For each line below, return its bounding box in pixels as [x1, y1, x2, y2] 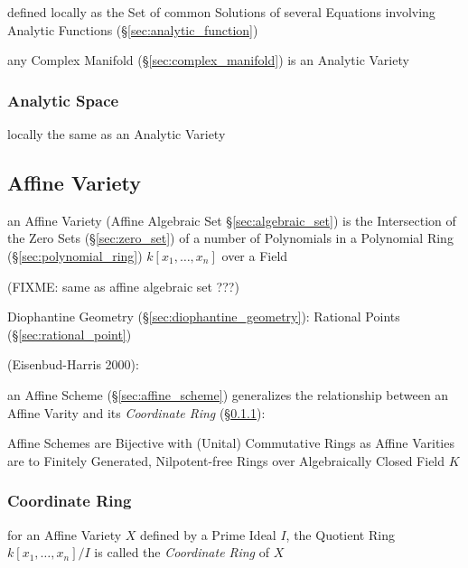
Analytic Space [7, 88, 119, 111]
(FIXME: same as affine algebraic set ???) [7, 276, 239, 295]
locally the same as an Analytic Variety [7, 125, 226, 143]
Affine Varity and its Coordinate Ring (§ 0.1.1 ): [7, 403, 266, 422]
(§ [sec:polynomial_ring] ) [7, 246, 143, 265]
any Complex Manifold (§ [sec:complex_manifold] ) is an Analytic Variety [7, 51, 409, 70]
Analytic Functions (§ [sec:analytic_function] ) [7, 20, 258, 39]
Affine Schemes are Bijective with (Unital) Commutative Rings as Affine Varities [7, 433, 454, 452]
